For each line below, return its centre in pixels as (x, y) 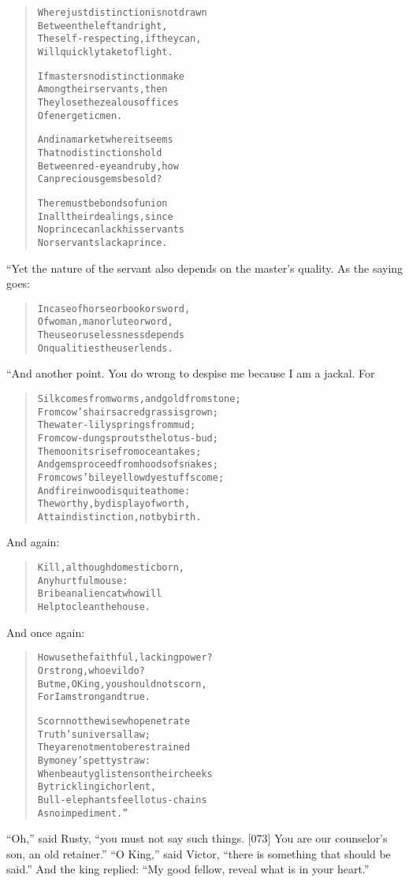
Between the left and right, (102, 26)
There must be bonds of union (102, 203)
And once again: (46, 632)
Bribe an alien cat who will (100, 594)
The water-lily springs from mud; (117, 425)
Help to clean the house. (94, 607)
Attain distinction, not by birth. (119, 517)
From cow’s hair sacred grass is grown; (128, 412)
